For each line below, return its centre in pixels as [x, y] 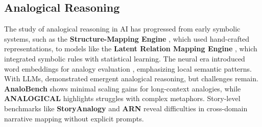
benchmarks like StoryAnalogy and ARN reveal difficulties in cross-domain [126, 108]
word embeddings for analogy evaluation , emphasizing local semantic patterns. [128, 68]
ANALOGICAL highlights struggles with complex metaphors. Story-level [122, 98]
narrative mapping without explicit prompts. [74, 118]
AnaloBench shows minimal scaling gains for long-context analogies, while [123, 88]
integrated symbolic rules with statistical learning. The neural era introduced [125, 58]
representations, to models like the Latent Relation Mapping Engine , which [131, 49]
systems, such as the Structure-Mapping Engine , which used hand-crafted [127, 38]
